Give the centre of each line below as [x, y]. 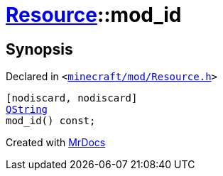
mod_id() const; [51, 121]
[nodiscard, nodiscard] [72, 98]
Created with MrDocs [56, 143]
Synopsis [39, 49]
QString [27, 110]
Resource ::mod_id [94, 15]
